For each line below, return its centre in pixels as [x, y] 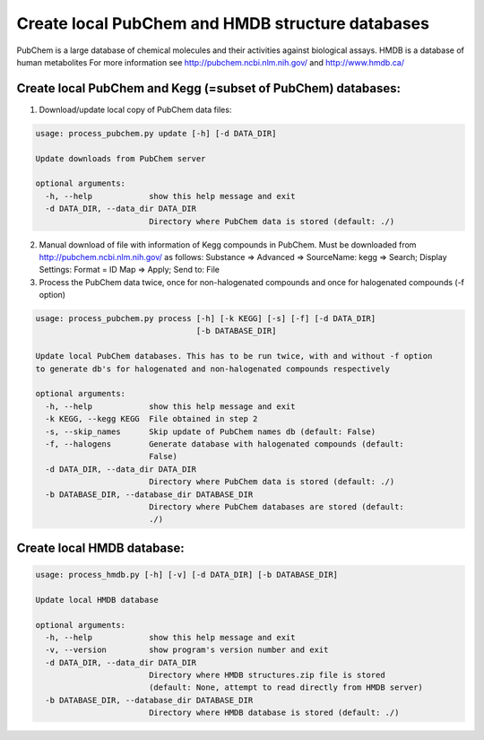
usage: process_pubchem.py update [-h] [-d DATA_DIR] [156, 133]
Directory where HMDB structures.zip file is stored [267, 675]
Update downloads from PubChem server [121, 158]
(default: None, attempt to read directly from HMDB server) [285, 688]
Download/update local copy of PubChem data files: [135, 109]
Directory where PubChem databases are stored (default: [277, 506]
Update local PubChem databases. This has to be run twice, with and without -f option [234, 356]
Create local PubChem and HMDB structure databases [223, 23]
